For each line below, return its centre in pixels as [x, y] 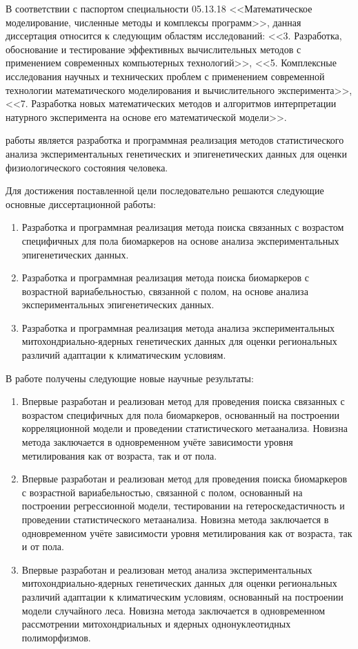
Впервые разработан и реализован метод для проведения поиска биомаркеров [185, 479]
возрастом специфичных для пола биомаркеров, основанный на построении [180, 414]
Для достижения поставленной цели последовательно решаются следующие [165, 190]
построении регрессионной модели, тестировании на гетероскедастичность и [183, 506]
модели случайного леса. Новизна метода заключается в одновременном [173, 610]
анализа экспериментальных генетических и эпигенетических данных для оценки [176, 153]
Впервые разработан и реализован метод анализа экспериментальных [167, 569]
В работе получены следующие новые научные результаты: [130, 378]
